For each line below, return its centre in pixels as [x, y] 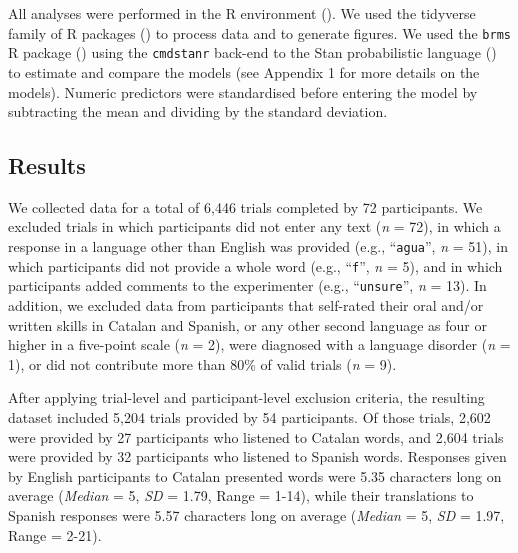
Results [47, 165]
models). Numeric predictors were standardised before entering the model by [243, 91]
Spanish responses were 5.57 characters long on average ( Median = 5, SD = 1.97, [256, 514]
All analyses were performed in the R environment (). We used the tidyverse [242, 13]
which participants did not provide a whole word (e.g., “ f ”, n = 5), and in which [255, 265]
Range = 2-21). [55, 534]
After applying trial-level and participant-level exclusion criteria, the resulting [246, 397]
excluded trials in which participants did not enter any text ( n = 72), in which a [254, 226]
